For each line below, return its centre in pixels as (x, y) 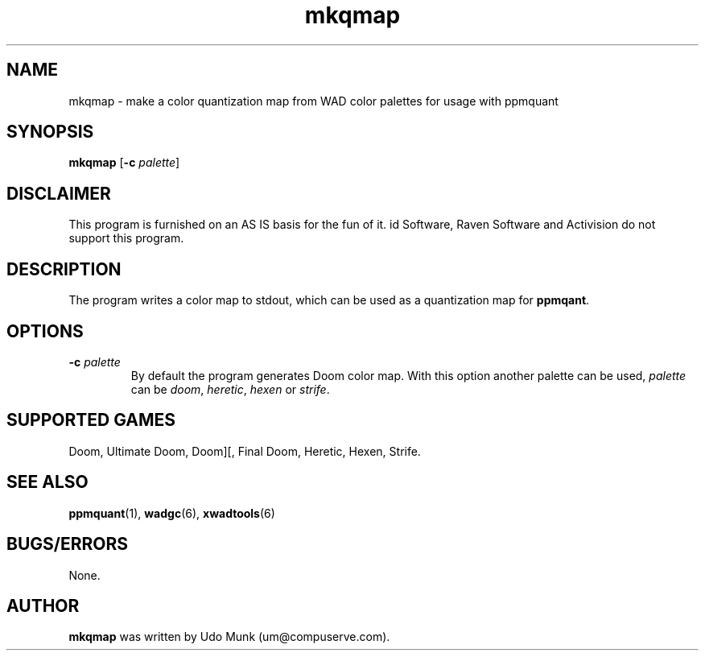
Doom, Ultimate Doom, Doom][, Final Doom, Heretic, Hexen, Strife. (245, 451)
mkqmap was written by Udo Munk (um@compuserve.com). (229, 637)
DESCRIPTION (64, 269)
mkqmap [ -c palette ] (124, 163)
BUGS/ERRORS (67, 544)
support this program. (126, 238)
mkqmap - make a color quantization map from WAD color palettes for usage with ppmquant (313, 101)
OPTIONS (45, 331)
